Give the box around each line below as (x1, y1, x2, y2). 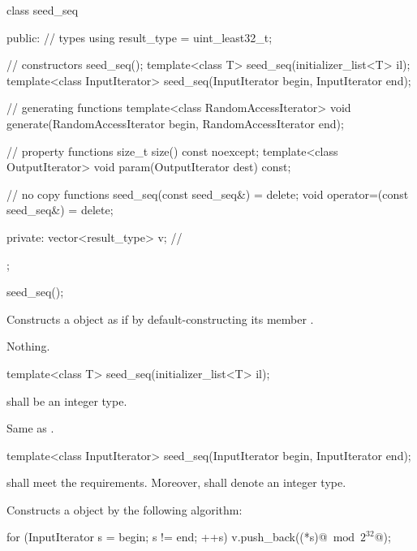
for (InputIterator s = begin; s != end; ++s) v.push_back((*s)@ (6, 528, 328, 545)
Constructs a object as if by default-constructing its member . (6, 310, 314, 327)
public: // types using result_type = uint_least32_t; (6, 28, 273, 45)
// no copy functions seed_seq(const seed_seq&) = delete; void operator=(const (6, 185, 409, 202)
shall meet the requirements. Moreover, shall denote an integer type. (6, 474, 346, 491)
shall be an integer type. (6, 392, 127, 409)
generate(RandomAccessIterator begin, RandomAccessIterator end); (6, 114, 344, 131)
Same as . (6, 420, 54, 437)
